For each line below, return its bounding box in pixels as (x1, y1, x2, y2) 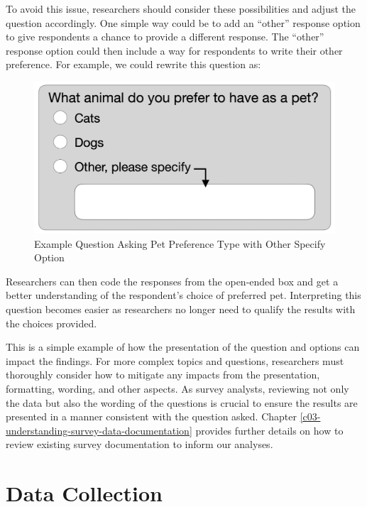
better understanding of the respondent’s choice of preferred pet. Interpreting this (6, 288, 361, 302)
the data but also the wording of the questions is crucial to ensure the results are (6, 395, 358, 410)
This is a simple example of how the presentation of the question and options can (6, 339, 360, 354)
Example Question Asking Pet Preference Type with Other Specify (34, 236, 326, 251)
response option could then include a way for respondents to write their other (6, 43, 343, 58)
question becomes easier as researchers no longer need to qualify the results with (6, 302, 356, 316)
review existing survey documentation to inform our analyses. (6, 437, 273, 452)
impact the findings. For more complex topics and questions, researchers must (6, 353, 344, 368)
